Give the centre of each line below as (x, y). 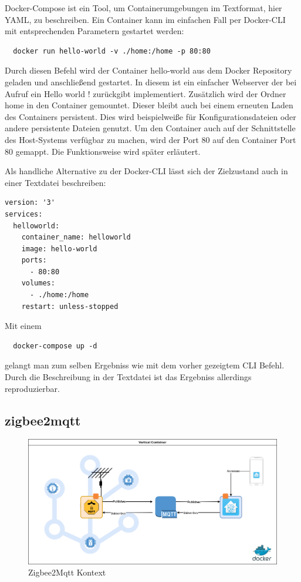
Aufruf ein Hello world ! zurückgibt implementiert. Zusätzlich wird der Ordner (146, 93)
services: (24, 214)
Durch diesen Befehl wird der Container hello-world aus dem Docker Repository (148, 70)
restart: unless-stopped (70, 306)
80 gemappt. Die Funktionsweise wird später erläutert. (103, 151)
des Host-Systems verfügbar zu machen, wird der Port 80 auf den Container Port (150, 139)
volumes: (38, 283)
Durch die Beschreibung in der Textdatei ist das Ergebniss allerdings (128, 377)
